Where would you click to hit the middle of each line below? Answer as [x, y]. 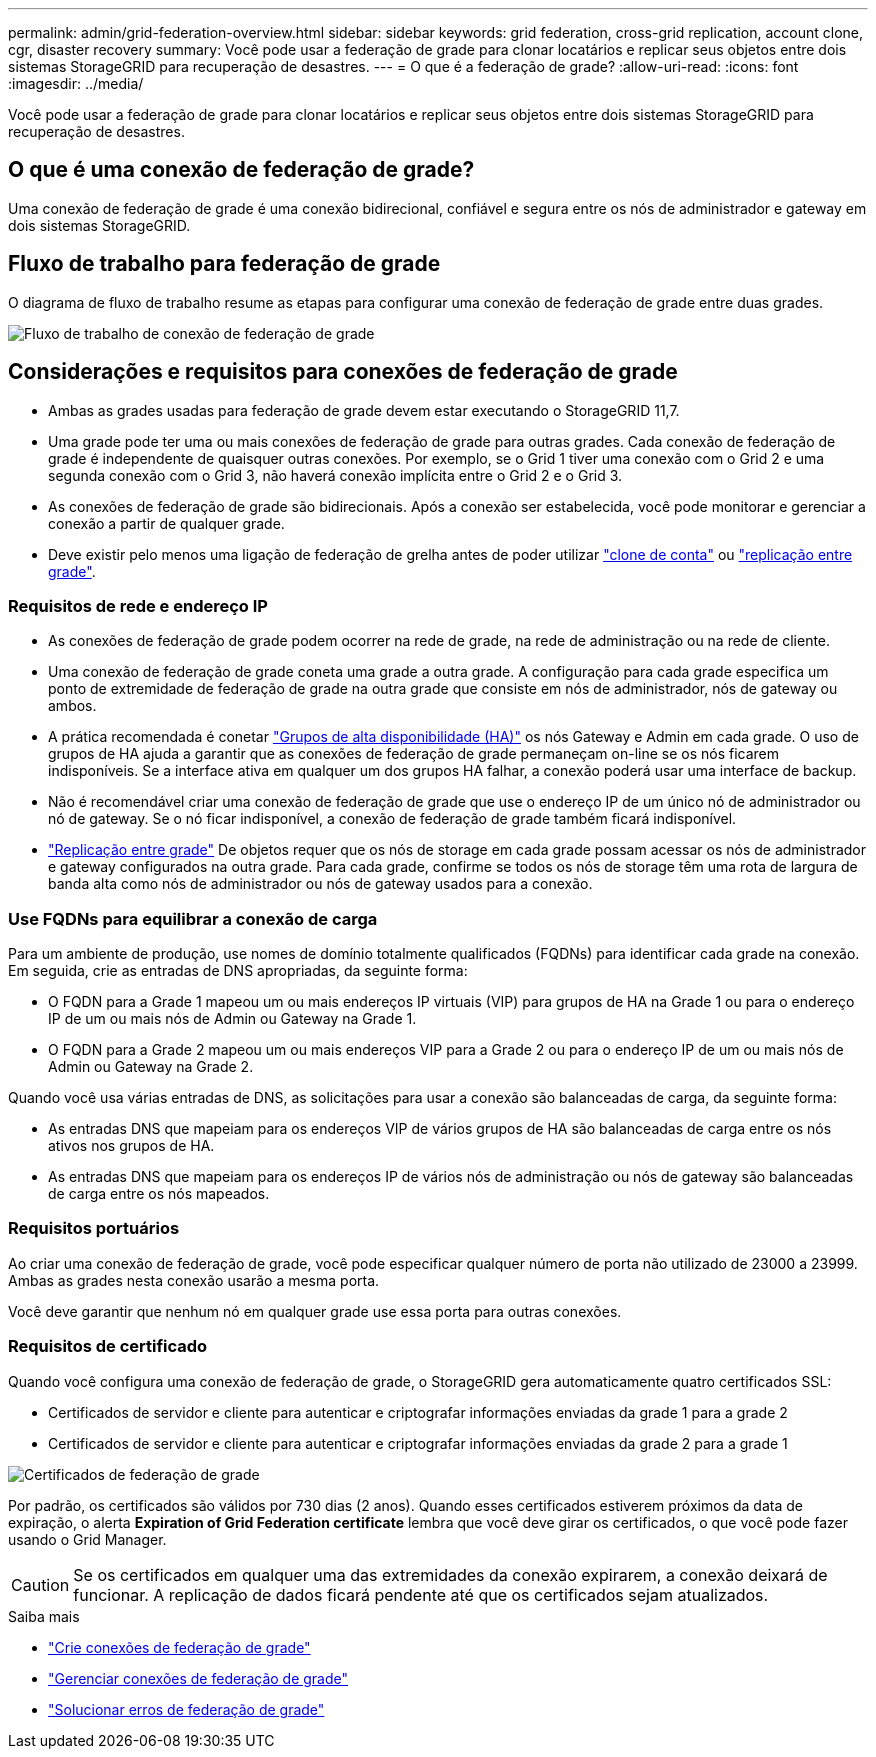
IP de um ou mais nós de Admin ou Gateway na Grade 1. [232, 1019]
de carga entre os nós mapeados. [159, 1194]
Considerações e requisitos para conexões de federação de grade [343, 372]
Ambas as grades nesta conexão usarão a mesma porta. [194, 1280]
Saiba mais [44, 1616]
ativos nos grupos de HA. [131, 1146]
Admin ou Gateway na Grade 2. [151, 1067]
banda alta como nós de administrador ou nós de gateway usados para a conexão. [320, 884]
